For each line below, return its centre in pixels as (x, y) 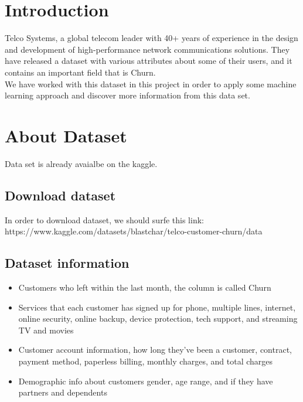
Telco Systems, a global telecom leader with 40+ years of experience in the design (151, 38)
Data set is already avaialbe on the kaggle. (81, 163)
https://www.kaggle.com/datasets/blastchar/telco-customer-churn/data (134, 231)
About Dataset (66, 135)
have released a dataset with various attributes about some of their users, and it (149, 61)
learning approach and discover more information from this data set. (127, 95)
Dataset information (67, 263)
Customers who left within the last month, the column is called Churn (145, 287)
